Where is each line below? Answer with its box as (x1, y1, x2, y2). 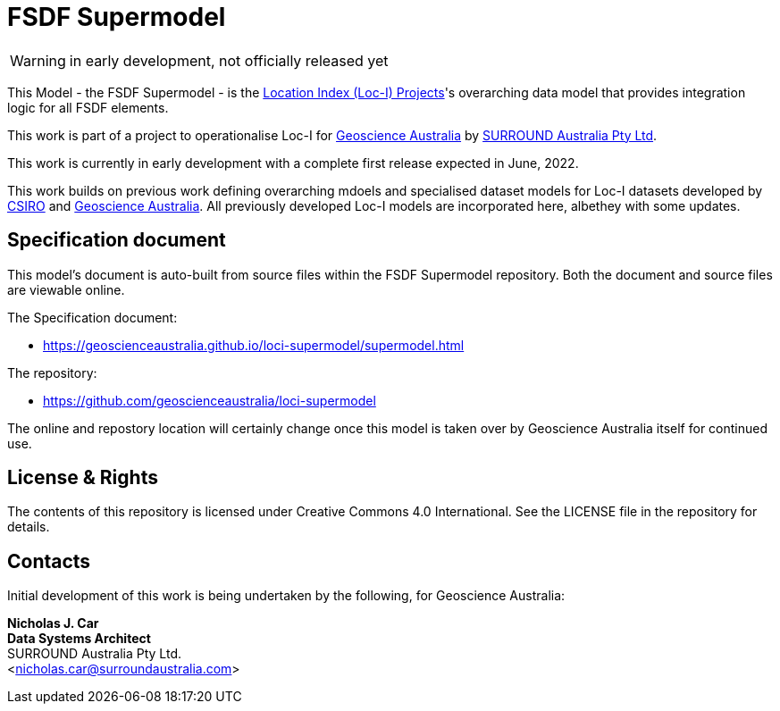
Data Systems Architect (7, 631, 151, 647)
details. (7, 519, 50, 535)
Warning (10, 51, 66, 70)
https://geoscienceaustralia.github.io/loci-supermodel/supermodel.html (43, 337, 465, 353)
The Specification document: (7, 309, 178, 325)
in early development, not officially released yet (69, 51, 389, 70)
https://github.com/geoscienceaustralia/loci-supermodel (43, 392, 376, 408)
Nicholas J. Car (7, 615, 99, 632)
